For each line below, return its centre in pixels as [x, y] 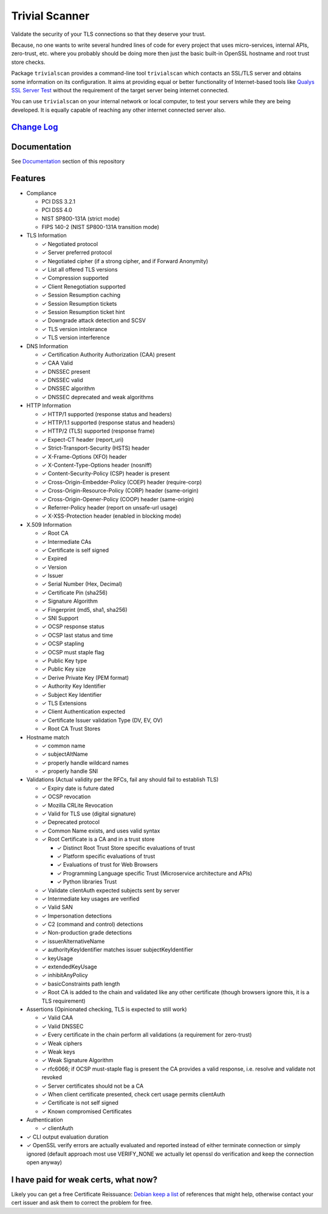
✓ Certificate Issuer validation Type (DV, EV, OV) [102, 720]
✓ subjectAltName [65, 754]
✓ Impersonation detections [77, 916]
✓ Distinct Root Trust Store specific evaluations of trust [126, 848]
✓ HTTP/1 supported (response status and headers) [107, 414]
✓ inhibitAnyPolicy [65, 975]
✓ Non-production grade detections [87, 933]
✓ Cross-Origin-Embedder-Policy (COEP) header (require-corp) [122, 482]
